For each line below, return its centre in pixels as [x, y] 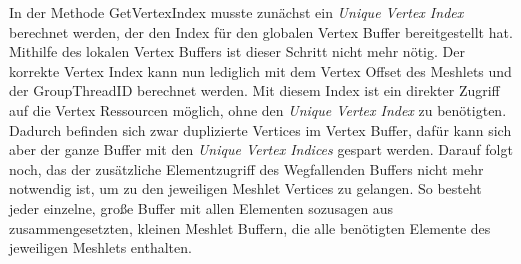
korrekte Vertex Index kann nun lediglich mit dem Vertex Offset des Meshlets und [260, 70]
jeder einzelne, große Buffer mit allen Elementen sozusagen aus [201, 207]
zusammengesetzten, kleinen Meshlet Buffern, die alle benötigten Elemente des [250, 227]
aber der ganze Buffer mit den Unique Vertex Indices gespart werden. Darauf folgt [261, 149]
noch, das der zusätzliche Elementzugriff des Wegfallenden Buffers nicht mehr [246, 168]
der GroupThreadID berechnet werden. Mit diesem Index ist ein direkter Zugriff [254, 90]
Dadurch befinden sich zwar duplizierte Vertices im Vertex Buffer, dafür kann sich [260, 129]
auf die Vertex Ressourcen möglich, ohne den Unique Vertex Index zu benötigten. [258, 109]
